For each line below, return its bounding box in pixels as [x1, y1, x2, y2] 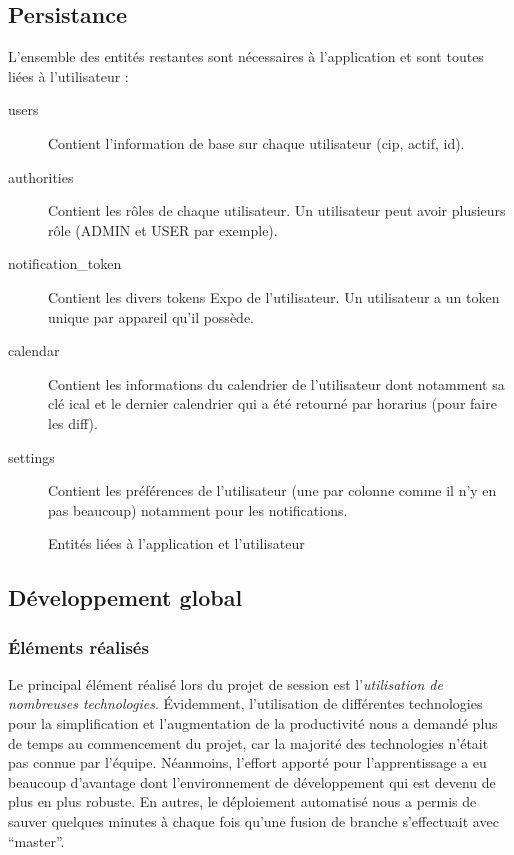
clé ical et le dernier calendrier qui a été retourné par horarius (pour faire [48, 393, 497, 414]
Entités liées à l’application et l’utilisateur [48, 533, 305, 554]
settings [8, 446, 55, 467]
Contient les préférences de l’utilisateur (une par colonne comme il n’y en [48, 480, 497, 501]
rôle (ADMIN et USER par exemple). [48, 219, 278, 240]
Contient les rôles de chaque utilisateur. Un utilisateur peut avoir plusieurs [48, 200, 506, 221]
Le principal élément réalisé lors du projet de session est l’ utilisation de [8, 673, 443, 694]
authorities [8, 166, 74, 187]
